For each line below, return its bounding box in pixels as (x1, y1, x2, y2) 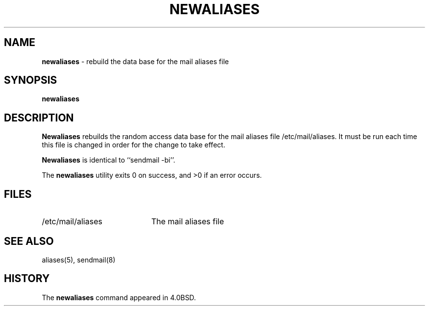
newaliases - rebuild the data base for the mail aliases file (42, 57, 229, 66)
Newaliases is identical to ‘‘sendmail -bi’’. (42, 156, 175, 165)
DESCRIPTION (4, 111, 74, 124)
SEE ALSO (4, 235, 54, 247)
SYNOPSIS (4, 74, 57, 87)
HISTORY (4, 272, 50, 285)
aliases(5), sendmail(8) (42, 255, 116, 264)
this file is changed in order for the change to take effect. (42, 141, 225, 149)
